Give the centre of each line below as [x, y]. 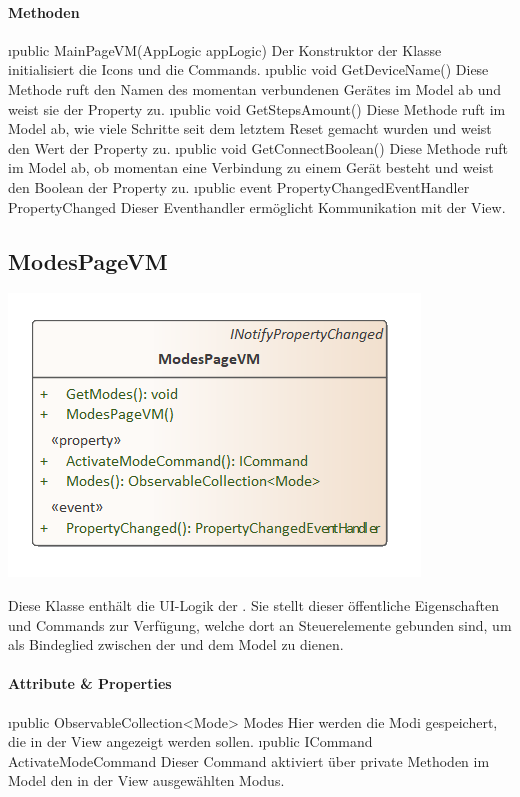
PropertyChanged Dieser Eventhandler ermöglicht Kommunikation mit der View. [257, 206]
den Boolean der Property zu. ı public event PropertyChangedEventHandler [239, 186]
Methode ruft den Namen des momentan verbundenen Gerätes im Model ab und [255, 88]
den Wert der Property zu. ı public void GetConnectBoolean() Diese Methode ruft [258, 147]
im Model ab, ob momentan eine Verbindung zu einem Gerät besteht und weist [251, 167]
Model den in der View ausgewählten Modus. [146, 780]
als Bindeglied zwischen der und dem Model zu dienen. [176, 644]
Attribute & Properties [90, 683]
